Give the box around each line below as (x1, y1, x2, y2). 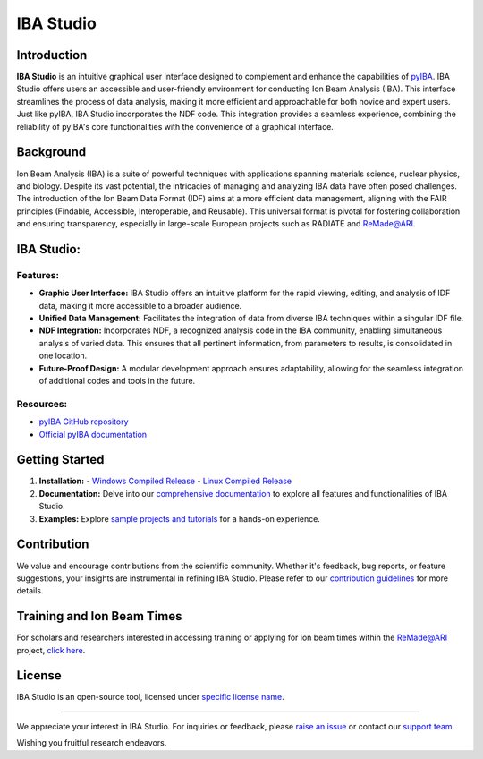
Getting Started (16, 452, 105, 467)
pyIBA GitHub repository (38, 416, 129, 427)
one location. (38, 350, 88, 362)
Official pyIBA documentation (38, 429, 148, 439)
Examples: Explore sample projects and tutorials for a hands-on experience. (38, 513, 321, 524)
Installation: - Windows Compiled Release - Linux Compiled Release (38, 475, 292, 487)
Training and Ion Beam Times (16, 609, 182, 624)
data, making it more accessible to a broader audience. (38, 300, 242, 311)
